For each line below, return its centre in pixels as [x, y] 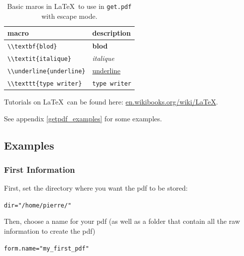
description [112, 33]
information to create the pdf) [50, 231]
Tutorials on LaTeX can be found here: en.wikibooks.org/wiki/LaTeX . [111, 101]
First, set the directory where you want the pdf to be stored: [96, 188]
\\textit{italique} [39, 59]
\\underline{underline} [47, 71]
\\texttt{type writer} [45, 83]
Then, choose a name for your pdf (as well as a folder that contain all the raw [122, 221]
